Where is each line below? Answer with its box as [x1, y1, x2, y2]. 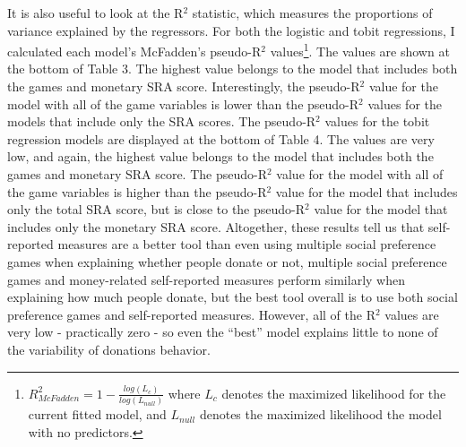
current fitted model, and [28, 405, 167, 424]
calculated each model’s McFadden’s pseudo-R [7, 41, 262, 60]
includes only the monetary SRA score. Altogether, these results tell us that [7, 217, 425, 236]
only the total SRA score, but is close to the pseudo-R [7, 200, 306, 219]
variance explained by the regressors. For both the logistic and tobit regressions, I [7, 21, 455, 39]
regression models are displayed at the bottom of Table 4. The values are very [7, 129, 435, 148]
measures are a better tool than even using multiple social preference [57, 235, 436, 254]
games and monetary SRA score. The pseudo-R [7, 165, 267, 183]
